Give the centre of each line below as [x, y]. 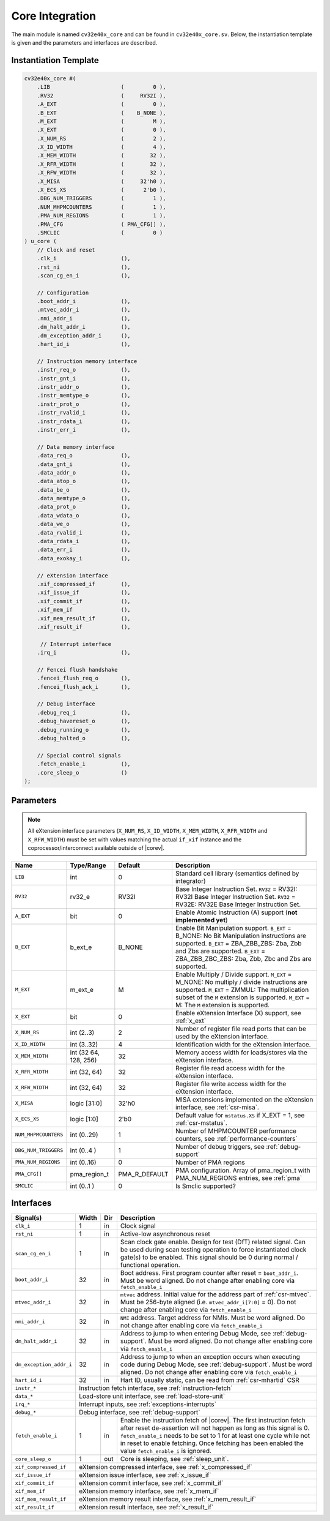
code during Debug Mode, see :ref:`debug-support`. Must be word [216, 1364]
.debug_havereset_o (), [84, 721]
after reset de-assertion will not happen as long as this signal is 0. [215, 1428]
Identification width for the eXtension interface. [243, 1044]
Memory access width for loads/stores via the [241, 1052]
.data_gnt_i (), [84, 464]
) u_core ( [40, 241]
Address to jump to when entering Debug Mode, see [196, 1334]
